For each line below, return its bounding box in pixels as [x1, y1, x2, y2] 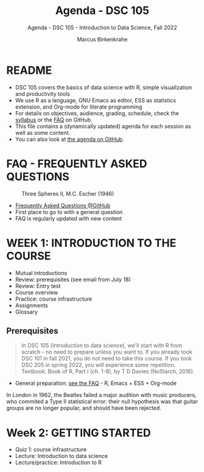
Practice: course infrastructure [15, 295, 93, 302]
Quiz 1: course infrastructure [15, 446, 87, 453]
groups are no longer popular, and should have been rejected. [6, 404, 161, 412]
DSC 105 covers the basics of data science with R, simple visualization [15, 84, 192, 91]
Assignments [15, 301, 49, 309]
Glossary [15, 308, 38, 315]
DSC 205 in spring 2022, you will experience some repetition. [21, 361, 176, 369]
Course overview [15, 288, 58, 296]
